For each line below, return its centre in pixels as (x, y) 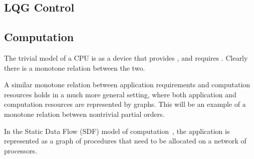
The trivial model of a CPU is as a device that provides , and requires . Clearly (126, 57)
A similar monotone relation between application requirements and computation (127, 85)
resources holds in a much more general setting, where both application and (120, 94)
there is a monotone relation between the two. (75, 67)
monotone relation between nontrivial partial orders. (84, 114)
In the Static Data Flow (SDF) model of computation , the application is (117, 131)
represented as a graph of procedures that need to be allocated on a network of (125, 141)
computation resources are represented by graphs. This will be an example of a (125, 104)
